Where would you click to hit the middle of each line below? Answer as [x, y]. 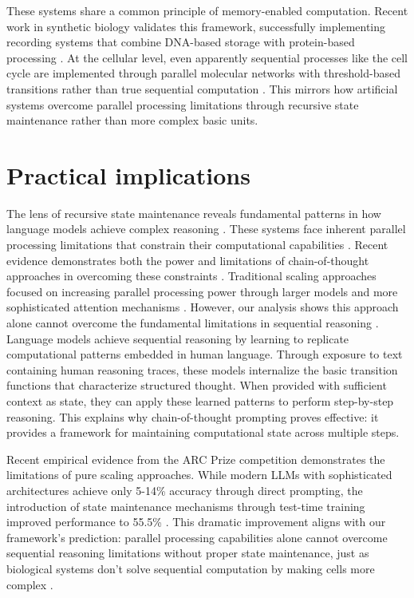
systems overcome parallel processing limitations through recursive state [183, 104]
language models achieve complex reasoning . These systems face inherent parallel [206, 229]
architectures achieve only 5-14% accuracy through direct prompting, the [185, 490]
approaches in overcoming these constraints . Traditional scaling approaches [191, 276]
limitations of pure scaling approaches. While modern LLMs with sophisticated [199, 475]
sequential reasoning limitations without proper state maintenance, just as [188, 553]
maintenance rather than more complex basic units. [132, 120]
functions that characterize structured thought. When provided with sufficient [197, 385]
